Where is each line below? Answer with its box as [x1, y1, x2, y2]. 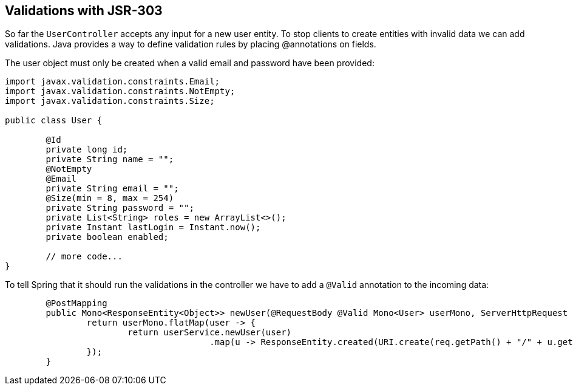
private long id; [46, 145, 128, 155]
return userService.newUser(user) [127, 327, 292, 338]
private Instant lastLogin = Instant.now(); [46, 222, 261, 233]
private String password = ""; [46, 203, 194, 213]
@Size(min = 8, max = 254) [46, 193, 174, 204]
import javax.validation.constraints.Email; [5, 77, 220, 87]
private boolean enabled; [46, 232, 169, 242]
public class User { [5, 115, 103, 126]
